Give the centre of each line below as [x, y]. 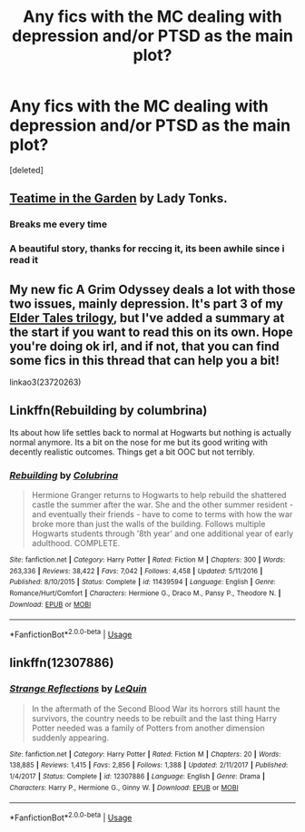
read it [24, 260]
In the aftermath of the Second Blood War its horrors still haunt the [156, 709]
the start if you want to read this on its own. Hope [151, 332]
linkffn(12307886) [62, 663]
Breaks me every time [59, 224]
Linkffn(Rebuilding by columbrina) [108, 411]
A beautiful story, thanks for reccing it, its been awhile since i [147, 249]
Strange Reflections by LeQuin [78, 689]
